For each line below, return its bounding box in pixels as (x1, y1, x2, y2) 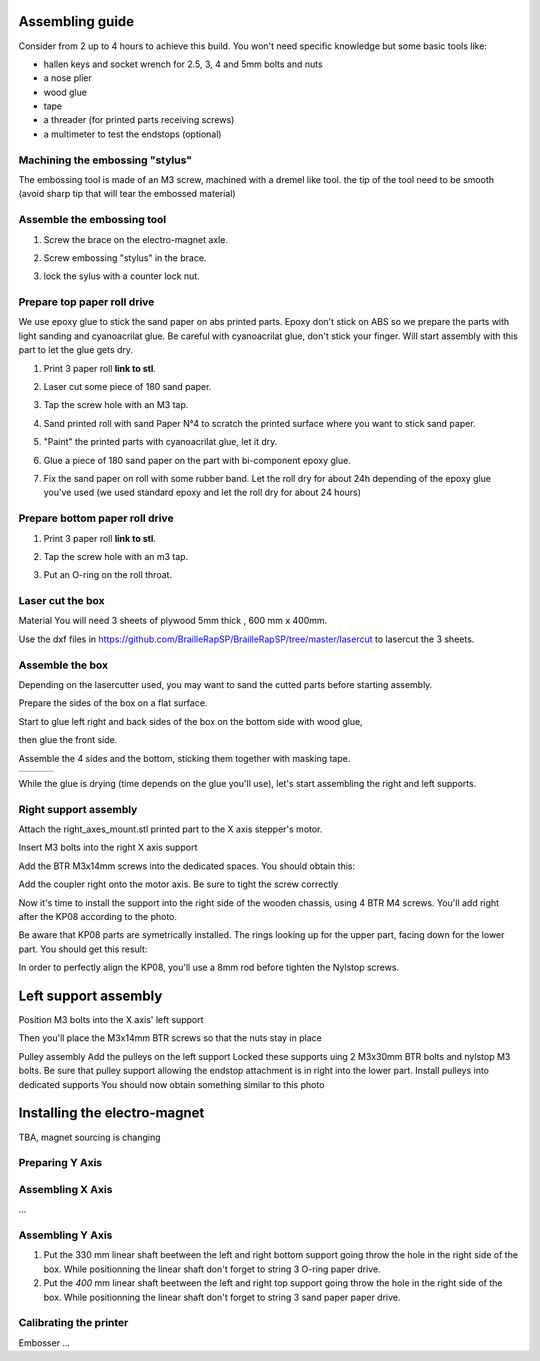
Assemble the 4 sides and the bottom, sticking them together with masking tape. (18, 752, 351, 764)
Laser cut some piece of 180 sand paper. (43, 381, 212, 393)
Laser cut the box (18, 594, 105, 608)
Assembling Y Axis (18, 1228, 113, 1242)
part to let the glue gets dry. (18, 344, 134, 356)
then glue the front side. (18, 734, 118, 746)
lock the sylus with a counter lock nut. (43, 270, 200, 282)
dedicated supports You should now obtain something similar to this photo (18, 1078, 325, 1090)
